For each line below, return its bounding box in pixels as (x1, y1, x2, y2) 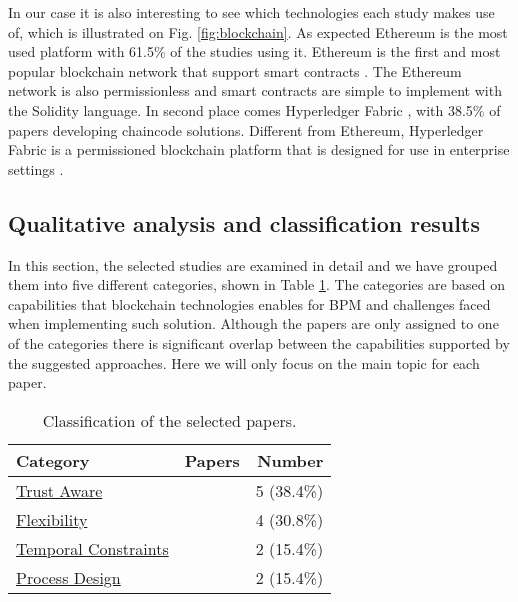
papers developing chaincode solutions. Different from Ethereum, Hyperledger (8, 119, 484, 140)
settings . (8, 158, 64, 179)
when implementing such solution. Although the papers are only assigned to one (8, 313, 499, 334)
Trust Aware (16, 478, 103, 502)
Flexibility (16, 507, 88, 531)
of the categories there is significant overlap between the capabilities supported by (8, 332, 510, 353)
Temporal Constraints (16, 536, 169, 560)
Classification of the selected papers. (42, 408, 297, 432)
